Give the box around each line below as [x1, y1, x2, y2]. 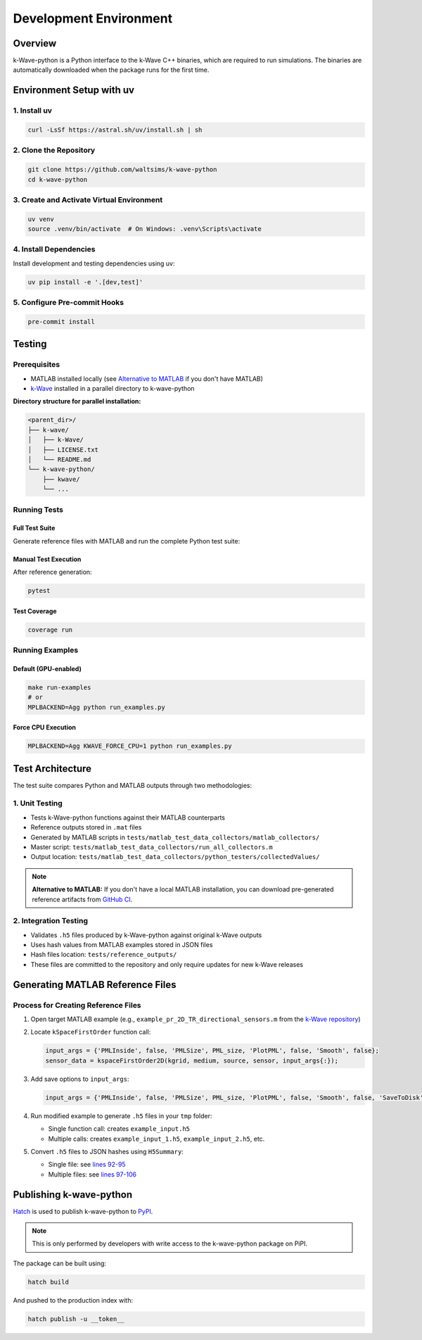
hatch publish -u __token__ [27, 1315, 124, 1323]
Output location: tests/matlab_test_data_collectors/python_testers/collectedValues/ [30, 853, 320, 861]
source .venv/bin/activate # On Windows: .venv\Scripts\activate [27, 225, 262, 233]
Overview [13, 37, 57, 49]
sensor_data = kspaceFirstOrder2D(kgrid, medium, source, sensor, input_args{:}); [45, 1056, 339, 1065]
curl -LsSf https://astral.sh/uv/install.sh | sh [27, 126, 203, 134]
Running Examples [13, 645, 79, 655]
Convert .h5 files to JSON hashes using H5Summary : [30, 1147, 184, 1156]
